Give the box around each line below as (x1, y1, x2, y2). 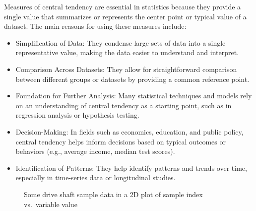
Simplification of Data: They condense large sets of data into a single (15, 37, 226, 48)
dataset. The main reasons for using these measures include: (4, 21, 187, 31)
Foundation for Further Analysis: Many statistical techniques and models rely (15, 90, 252, 101)
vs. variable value (24, 199, 77, 209)
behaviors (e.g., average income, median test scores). (15, 146, 175, 156)
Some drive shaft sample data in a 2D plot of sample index (24, 189, 203, 199)
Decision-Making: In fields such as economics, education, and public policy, (15, 126, 244, 137)
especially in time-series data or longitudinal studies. (15, 172, 176, 183)
